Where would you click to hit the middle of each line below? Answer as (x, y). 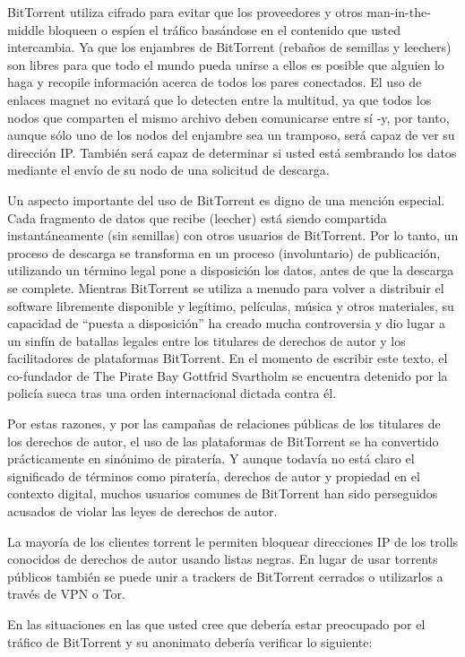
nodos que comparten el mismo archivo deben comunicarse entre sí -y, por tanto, (228, 117)
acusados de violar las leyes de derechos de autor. (142, 511)
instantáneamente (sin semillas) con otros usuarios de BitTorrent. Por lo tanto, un (233, 235)
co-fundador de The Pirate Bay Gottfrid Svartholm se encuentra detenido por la (228, 375)
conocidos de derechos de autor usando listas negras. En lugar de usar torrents (223, 559)
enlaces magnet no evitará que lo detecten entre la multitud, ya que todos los (220, 99)
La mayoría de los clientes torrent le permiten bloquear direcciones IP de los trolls (233, 541)
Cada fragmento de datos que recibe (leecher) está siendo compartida (197, 217)
